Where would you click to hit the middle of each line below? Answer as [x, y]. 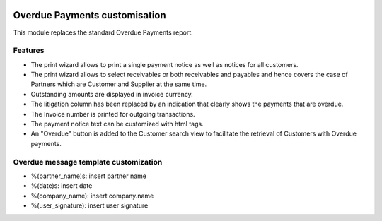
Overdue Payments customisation [89, 15]
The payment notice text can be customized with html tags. [117, 124]
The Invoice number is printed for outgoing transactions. [113, 114]
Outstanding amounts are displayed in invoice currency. [112, 94]
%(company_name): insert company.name [92, 196]
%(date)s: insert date [62, 186]
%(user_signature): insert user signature [89, 205]
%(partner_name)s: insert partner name [88, 176]
